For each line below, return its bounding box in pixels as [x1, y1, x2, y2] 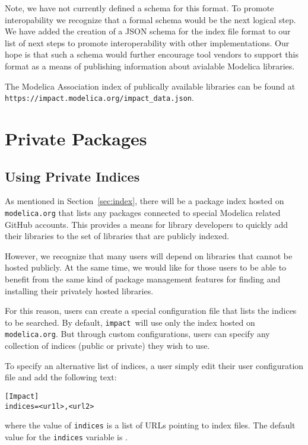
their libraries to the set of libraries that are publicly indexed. [5, 230, 230, 242]
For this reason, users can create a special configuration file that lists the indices [5, 304, 297, 317]
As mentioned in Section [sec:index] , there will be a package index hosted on [5, 195, 284, 207]
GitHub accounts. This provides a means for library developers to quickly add [5, 218, 288, 230]
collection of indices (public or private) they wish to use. [5, 339, 210, 352]
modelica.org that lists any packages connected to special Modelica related [5, 206, 281, 218]
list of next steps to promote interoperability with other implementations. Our [5, 36, 290, 49]
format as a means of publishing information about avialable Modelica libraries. [5, 59, 295, 72]
